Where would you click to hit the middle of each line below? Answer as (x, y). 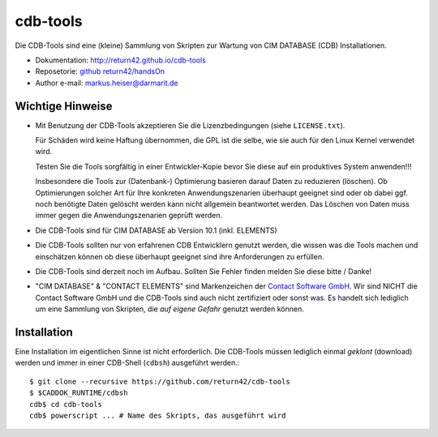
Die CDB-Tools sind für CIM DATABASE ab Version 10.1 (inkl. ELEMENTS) (156, 230)
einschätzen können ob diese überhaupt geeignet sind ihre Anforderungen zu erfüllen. (180, 256)
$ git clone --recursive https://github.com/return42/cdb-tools (160, 381)
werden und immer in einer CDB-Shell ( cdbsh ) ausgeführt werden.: (127, 363)
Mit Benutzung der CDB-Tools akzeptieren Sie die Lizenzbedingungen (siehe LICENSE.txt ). (190, 125)
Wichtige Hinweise (64, 106)
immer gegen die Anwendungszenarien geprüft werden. (129, 216)
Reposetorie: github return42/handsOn (100, 71)
